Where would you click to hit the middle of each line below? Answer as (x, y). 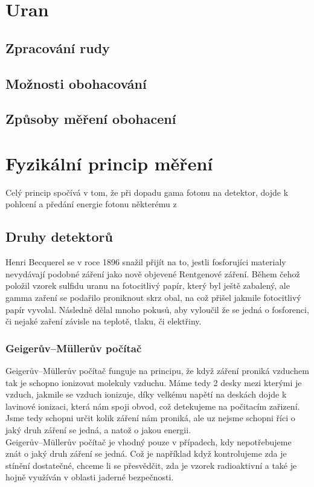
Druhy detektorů (59, 237)
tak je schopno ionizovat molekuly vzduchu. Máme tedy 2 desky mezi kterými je (154, 382)
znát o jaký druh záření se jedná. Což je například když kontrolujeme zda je (146, 453)
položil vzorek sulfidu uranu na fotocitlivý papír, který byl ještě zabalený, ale (148, 285)
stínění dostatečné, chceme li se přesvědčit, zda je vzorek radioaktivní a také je (151, 465)
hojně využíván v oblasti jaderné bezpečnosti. (90, 477)
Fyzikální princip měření (109, 163)
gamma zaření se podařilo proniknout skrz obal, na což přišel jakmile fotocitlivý (153, 298)
